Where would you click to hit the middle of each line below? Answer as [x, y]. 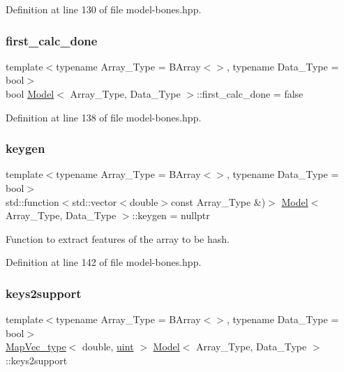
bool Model [30, 94]
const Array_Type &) [218, 201]
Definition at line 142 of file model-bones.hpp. [104, 262]
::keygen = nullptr [171, 215]
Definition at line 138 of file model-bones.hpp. [104, 117]
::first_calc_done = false [250, 94]
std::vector [95, 201]
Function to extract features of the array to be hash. [118, 238]
